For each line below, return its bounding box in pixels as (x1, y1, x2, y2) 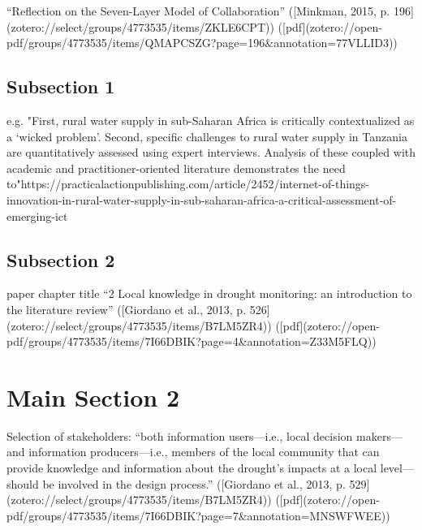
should (6, 475, 39, 492)
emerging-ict (6, 207, 68, 224)
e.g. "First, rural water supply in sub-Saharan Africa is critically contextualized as (6, 111, 415, 128)
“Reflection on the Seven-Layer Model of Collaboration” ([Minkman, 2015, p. (6, 2, 390, 19)
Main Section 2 (6, 380, 179, 413)
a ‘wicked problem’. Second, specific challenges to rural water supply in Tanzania (6, 127, 407, 144)
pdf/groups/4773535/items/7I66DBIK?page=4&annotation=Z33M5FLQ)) (6, 333, 377, 350)
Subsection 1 (6, 74, 115, 99)
